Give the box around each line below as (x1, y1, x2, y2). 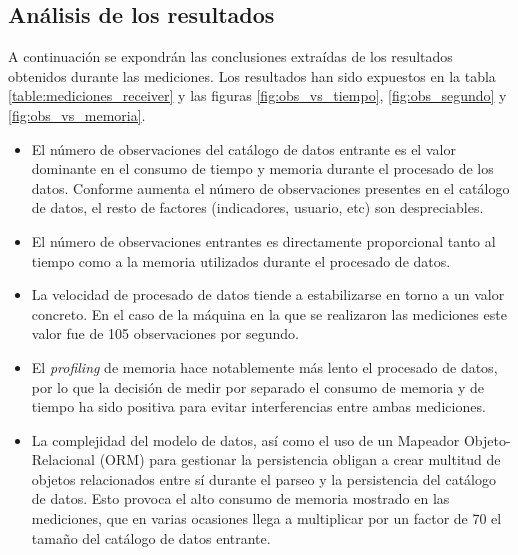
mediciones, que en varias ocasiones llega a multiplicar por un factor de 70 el (31, 508, 502, 529)
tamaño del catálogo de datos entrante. (31, 527, 271, 548)
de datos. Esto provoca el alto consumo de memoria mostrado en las (31, 488, 450, 509)
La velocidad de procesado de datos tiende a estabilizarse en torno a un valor (31, 284, 505, 305)
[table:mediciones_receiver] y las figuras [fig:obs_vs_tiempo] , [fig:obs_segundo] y (8, 85, 507, 106)
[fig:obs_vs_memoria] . (8, 104, 146, 125)
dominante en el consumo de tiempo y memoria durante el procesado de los (31, 158, 494, 179)
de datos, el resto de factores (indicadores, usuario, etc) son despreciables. (31, 197, 484, 218)
